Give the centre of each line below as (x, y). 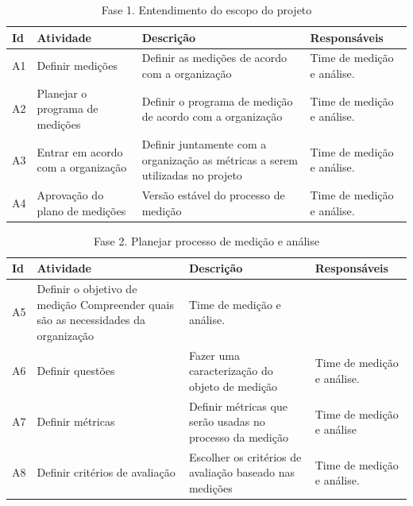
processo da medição (238, 436)
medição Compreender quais (105, 304)
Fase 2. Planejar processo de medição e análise (206, 240)
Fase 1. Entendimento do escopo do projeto (206, 10)
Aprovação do (70, 194)
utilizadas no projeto (192, 175)
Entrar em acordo (80, 151)
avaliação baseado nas (242, 472)
